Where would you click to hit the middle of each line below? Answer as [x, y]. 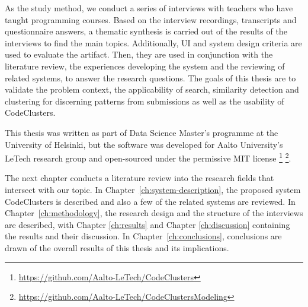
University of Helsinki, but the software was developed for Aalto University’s [144, 144]
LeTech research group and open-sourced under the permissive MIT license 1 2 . [148, 157]
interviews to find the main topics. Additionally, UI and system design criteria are [153, 42]
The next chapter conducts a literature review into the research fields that [139, 178]
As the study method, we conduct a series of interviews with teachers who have [149, 8]
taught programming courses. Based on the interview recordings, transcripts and [151, 19]
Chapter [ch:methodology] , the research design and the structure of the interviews [154, 213]
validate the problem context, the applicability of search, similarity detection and [152, 89]
